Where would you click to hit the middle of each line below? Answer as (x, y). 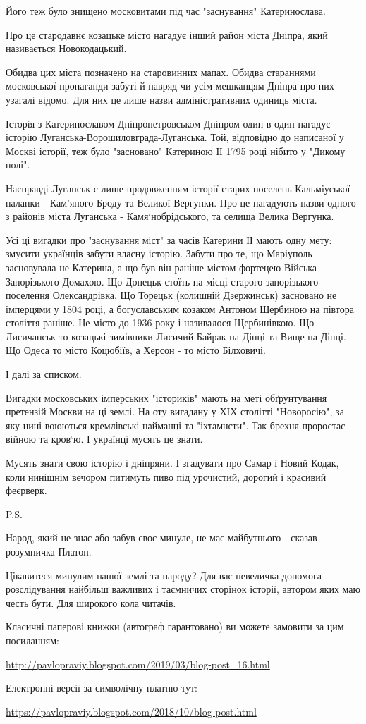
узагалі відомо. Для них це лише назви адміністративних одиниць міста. (161, 99)
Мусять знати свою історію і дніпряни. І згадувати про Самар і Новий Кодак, (172, 463)
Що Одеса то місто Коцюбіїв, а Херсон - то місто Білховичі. (136, 350)
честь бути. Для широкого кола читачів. (91, 602)
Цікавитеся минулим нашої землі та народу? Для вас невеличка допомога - (167, 575)
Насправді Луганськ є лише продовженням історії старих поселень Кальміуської (178, 188)
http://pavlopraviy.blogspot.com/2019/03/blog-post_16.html (138, 664)
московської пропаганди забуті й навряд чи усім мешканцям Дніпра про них (170, 86)
